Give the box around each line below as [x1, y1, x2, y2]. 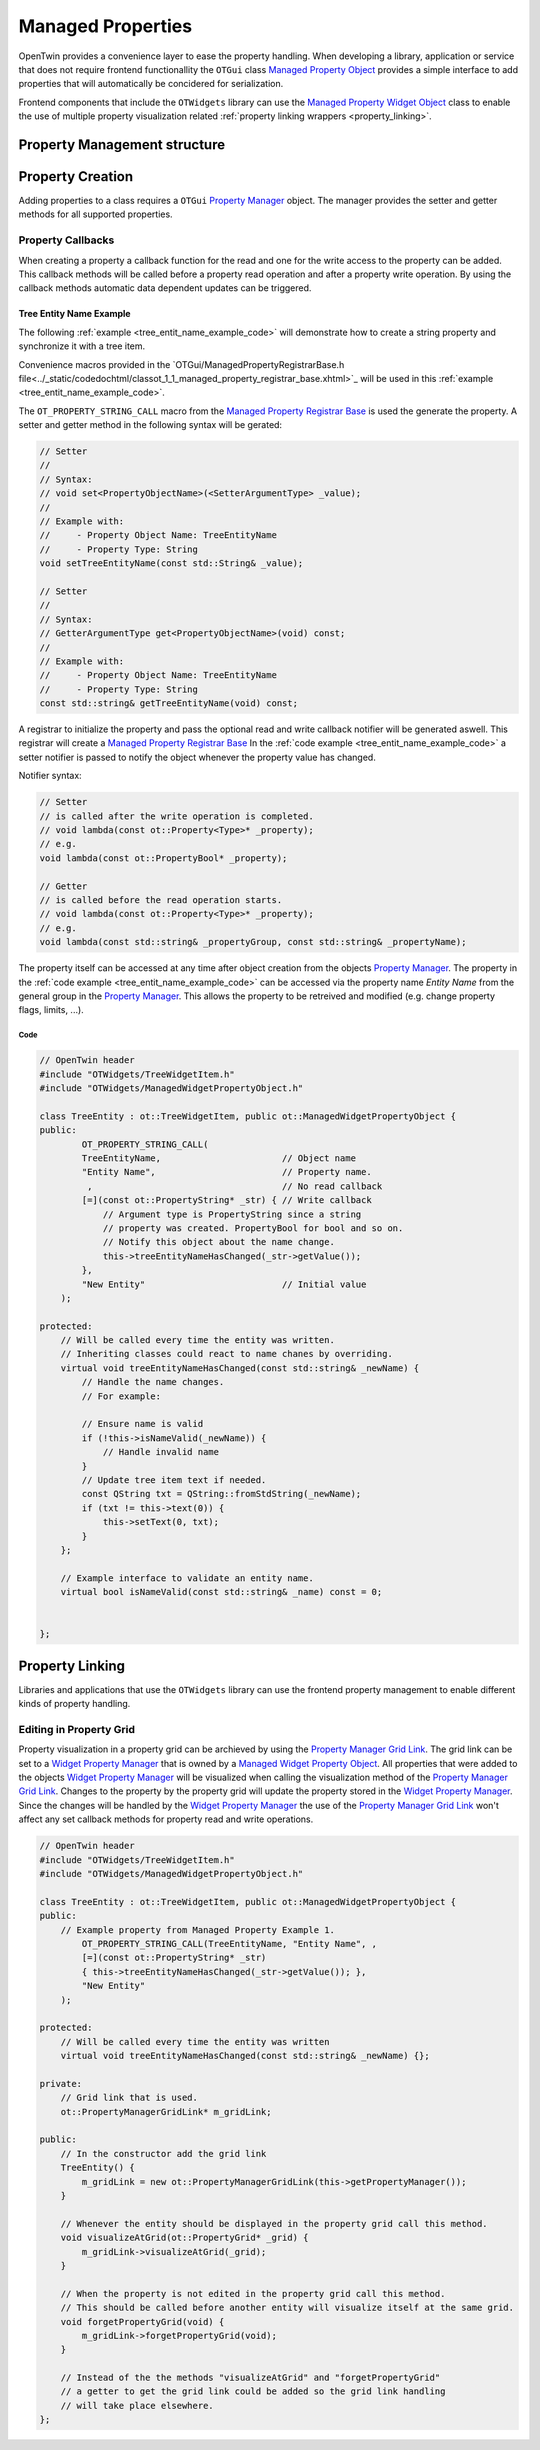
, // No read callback [86, 1180, 383, 1192]
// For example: [81, 1390, 162, 1402]
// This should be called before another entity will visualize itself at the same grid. [60, 2302, 515, 2314]
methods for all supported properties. [18, 208, 174, 220]
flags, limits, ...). [18, 1004, 84, 1016]
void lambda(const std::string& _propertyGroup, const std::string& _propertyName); [39, 936, 467, 948]
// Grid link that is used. [60, 2092, 199, 2104]
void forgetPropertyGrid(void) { [60, 2316, 225, 2327]
